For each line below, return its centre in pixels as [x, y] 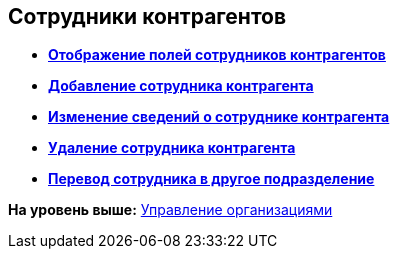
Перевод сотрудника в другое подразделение [211, 179]
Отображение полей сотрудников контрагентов [217, 55]
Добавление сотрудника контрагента [181, 86]
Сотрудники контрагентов [147, 16]
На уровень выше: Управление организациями [170, 210]
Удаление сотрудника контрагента [172, 148]
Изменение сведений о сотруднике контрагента [219, 117]
